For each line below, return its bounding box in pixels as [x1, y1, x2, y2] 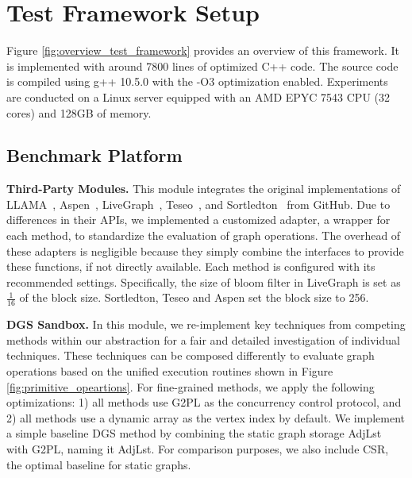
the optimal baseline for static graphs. [6, 456, 191, 472]
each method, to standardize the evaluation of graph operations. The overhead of [6, 227, 401, 244]
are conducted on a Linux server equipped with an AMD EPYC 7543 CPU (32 [6, 88, 391, 105]
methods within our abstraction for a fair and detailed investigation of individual [6, 331, 400, 348]
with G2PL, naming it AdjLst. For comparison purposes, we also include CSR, [6, 441, 389, 457]
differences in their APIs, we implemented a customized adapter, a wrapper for [6, 211, 391, 228]
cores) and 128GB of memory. [6, 104, 152, 121]
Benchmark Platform [6, 143, 183, 168]
